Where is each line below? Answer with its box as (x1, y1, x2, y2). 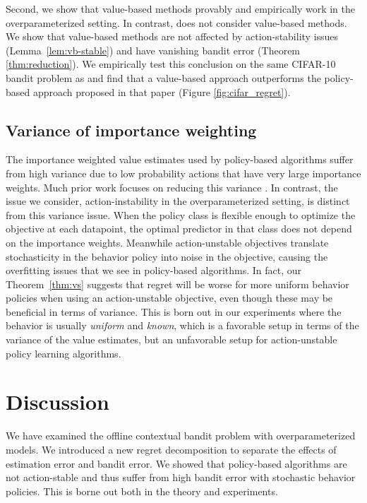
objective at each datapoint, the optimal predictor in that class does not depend (6, 221, 352, 236)
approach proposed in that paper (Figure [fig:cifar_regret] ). (32, 84, 291, 99)
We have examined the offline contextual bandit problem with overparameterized (6, 428, 356, 443)
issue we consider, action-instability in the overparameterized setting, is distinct (6, 194, 350, 208)
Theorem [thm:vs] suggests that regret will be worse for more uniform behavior (6, 276, 349, 291)
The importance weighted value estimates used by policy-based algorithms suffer (6, 152, 354, 167)
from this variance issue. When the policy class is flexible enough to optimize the (6, 207, 356, 222)
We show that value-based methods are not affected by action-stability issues (6, 29, 339, 44)
